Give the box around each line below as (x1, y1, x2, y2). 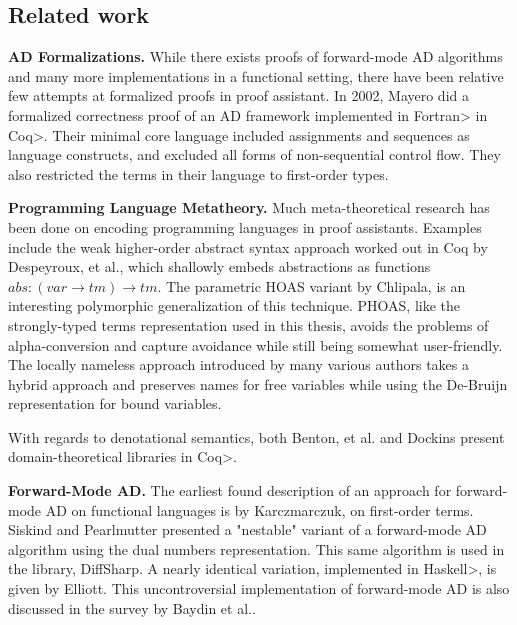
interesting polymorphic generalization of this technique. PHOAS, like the (8, 295, 461, 316)
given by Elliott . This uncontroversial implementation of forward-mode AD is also (8, 578, 510, 599)
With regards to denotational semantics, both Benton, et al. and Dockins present (8, 426, 505, 447)
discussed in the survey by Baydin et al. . (8, 597, 256, 618)
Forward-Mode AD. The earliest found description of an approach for (8, 480, 452, 501)
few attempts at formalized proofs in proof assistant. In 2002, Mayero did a (8, 85, 469, 106)
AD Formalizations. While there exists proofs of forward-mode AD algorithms (8, 46, 503, 67)
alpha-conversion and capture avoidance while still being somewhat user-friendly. (8, 334, 503, 355)
